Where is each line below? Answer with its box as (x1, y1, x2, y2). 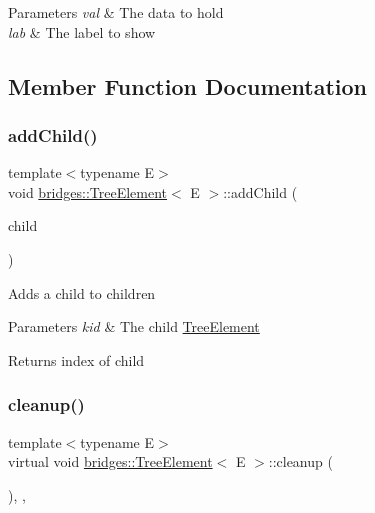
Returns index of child (8, 349, 145, 370)
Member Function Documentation (8, 70, 368, 101)
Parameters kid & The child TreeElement (8, 316, 260, 337)
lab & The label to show (8, 21, 156, 42)
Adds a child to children (8, 282, 156, 303)
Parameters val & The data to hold (8, 2, 224, 22)
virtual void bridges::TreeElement (8, 451, 213, 472)
